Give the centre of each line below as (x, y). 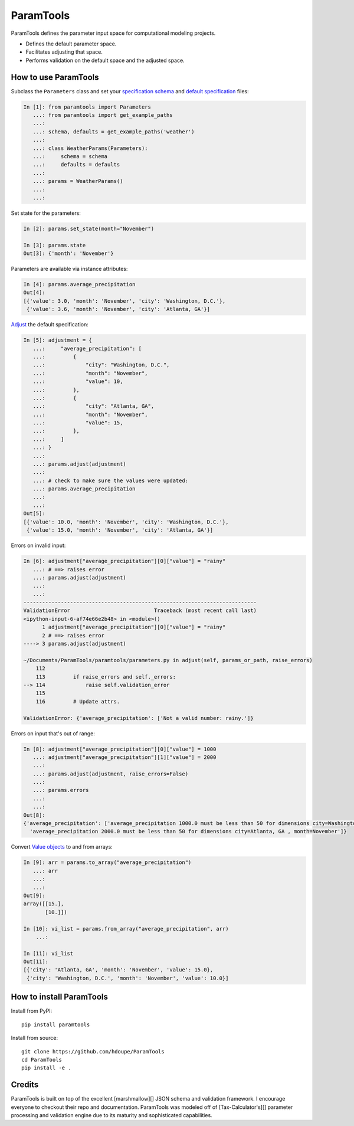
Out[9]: (34, 895)
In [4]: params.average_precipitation (79, 284)
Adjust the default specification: (50, 325)
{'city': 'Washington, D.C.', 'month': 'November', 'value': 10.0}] (128, 978)
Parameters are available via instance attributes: (69, 269)
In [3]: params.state (55, 245)
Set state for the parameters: (46, 213)
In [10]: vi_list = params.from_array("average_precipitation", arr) (126, 929)
